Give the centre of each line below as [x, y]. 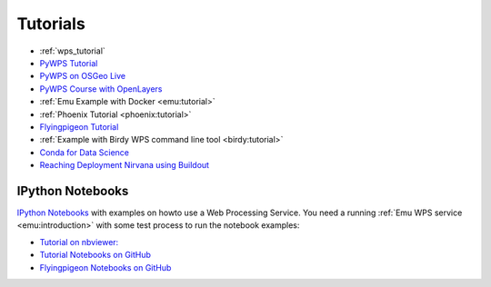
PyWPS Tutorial [69, 63]
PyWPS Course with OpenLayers [101, 89]
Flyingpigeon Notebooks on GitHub [105, 267]
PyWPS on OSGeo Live [83, 76]
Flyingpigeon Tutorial [79, 126]
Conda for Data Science [85, 152]
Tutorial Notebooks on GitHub [95, 255]
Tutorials [51, 24]
